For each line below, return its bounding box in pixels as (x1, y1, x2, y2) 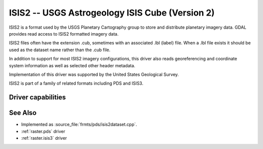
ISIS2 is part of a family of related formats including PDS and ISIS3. (9, 80, 144, 86)
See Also (9, 109, 37, 117)
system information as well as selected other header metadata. (9, 62, 136, 68)
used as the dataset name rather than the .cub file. (9, 47, 111, 53)
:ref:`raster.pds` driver (21, 128, 65, 134)
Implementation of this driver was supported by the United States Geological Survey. (9, 71, 179, 77)
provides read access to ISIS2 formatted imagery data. (9, 31, 119, 37)
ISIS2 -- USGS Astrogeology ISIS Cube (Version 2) (9, 7, 215, 18)
